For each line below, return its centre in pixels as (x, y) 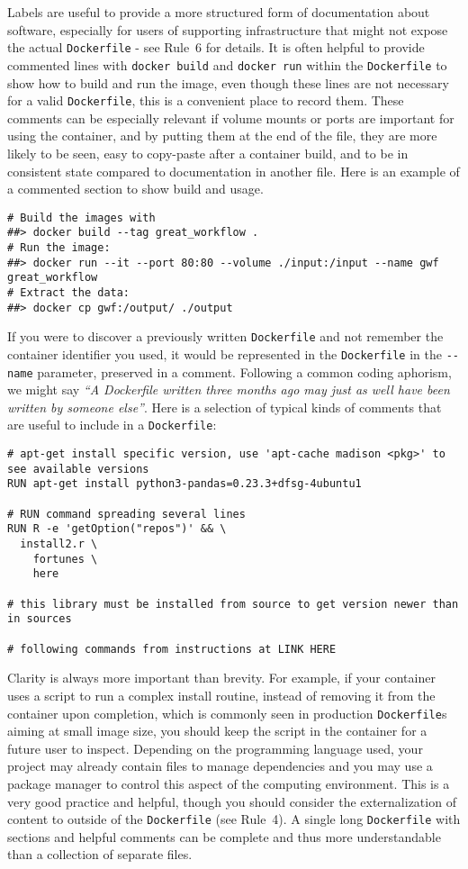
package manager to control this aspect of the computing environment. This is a (229, 783)
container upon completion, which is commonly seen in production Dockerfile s (227, 713)
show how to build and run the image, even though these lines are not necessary (228, 82)
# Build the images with (81, 217)
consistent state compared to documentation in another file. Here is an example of (234, 171)
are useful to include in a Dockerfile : (112, 425)
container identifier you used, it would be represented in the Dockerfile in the (225, 353)
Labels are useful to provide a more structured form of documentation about (219, 12)
